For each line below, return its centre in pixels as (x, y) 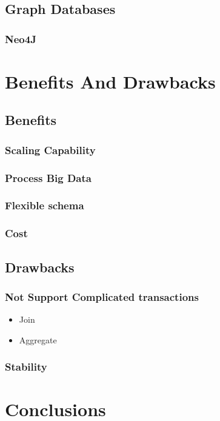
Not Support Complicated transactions (102, 296)
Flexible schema (45, 205)
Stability (26, 367)
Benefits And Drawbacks (110, 81)
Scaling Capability (50, 150)
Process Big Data (48, 177)
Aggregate (38, 339)
